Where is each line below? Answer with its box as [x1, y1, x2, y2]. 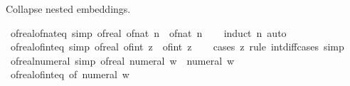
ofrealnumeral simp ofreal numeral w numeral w [10, 53, 235, 68]
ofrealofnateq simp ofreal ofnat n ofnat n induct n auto [10, 25, 287, 40]
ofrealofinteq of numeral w [10, 67, 129, 82]
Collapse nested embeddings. [6, 1, 131, 16]
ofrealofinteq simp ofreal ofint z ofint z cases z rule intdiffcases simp [10, 39, 344, 54]
